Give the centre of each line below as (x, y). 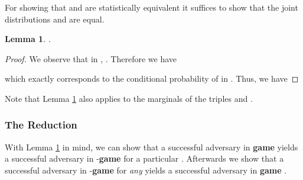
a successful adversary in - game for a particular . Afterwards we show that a (144, 158)
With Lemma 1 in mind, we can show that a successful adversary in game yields (151, 147)
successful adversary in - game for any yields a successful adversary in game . (146, 170)
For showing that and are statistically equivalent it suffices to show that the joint (151, 7)
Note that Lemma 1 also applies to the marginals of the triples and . (129, 98)
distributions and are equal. (55, 19)
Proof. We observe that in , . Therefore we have (91, 58)
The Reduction (41, 125)
